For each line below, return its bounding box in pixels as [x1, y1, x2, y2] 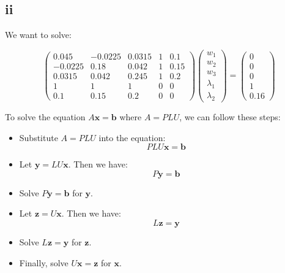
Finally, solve [19, 256, 68, 269]
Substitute [19, 131, 58, 144]
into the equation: [98, 131, 166, 144]
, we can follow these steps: [179, 110, 281, 123]
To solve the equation [5, 110, 86, 123]
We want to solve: [5, 28, 72, 41]
